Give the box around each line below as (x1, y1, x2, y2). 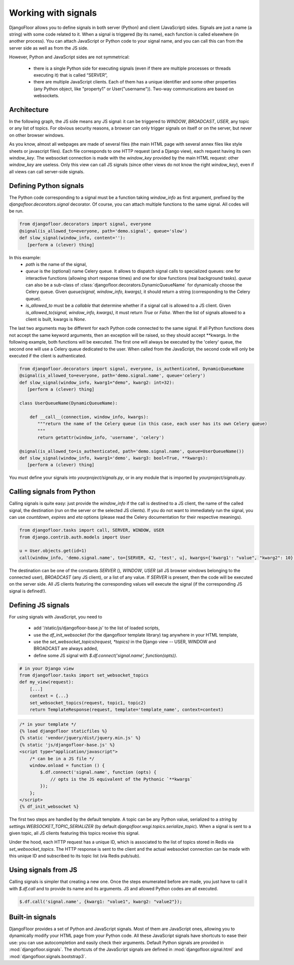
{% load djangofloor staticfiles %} (19, 728, 108, 734)
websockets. (33, 93, 60, 99)
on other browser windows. (9, 132, 65, 138)
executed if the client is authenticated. (9, 353, 87, 358)
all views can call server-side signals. (9, 168, 85, 174)
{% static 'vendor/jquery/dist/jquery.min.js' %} (19, 735, 141, 741)
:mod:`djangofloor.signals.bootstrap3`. (9, 953, 87, 959)
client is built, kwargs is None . (25, 317, 86, 322)
